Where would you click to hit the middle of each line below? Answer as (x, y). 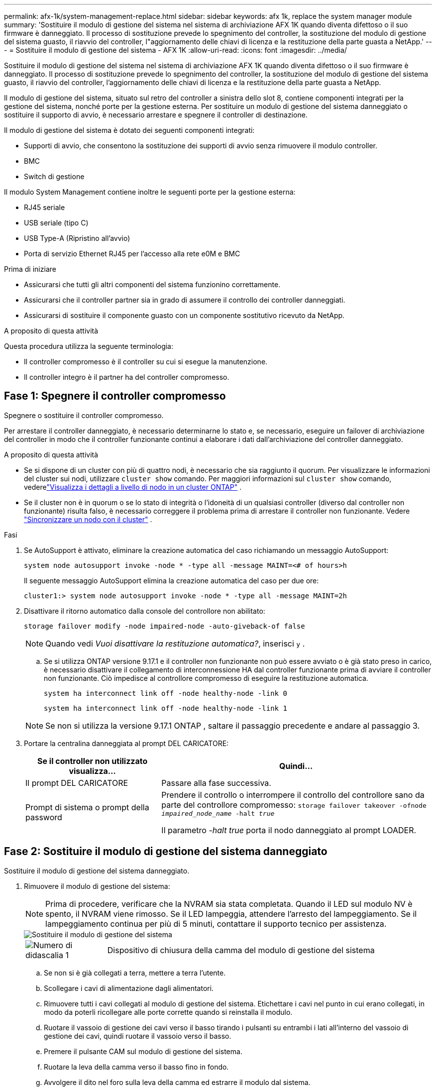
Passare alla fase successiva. (216, 783)
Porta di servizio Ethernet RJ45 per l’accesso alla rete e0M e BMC (132, 254)
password (44, 817)
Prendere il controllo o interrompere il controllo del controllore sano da (293, 795)
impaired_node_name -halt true (218, 813)
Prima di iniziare (30, 269)
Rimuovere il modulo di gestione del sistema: (97, 886)
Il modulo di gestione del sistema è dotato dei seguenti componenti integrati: (129, 130)
